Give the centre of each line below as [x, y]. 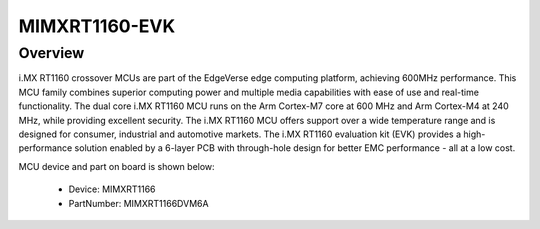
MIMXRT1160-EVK [97, 26]
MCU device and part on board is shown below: [116, 166]
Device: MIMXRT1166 [112, 189]
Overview [51, 53]
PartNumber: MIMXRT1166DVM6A [138, 203]
